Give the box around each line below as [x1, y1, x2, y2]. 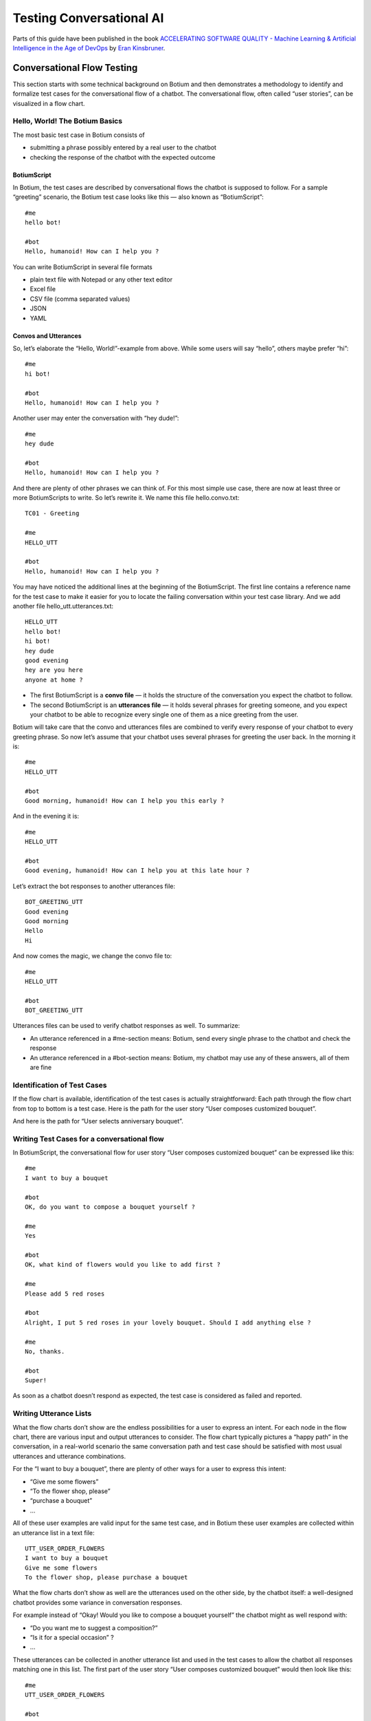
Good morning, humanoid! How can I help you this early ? [25, 797, 225, 805]
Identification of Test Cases [12, 1080, 107, 1090]
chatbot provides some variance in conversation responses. [12, 1598, 182, 1607]
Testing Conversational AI [12, 10, 164, 25]
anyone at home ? [25, 675, 83, 684]
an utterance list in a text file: [12, 1528, 95, 1537]
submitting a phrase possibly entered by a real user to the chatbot [30, 143, 216, 151]
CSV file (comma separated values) [30, 295, 131, 303]
